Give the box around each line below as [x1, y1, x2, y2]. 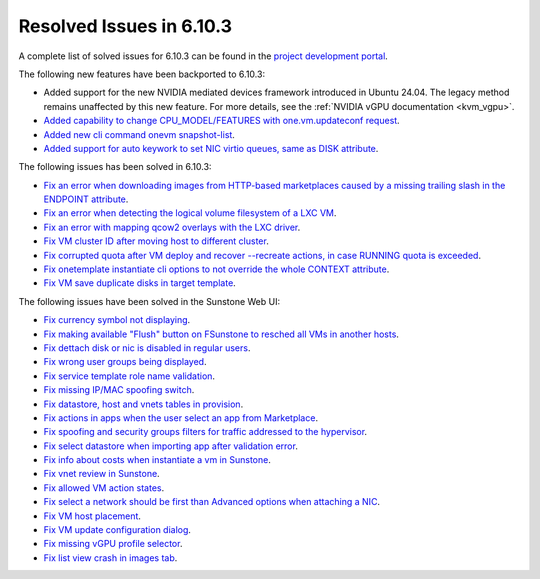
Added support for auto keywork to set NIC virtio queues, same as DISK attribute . [43, 142, 379, 154]
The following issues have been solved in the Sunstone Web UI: [18, 295, 280, 307]
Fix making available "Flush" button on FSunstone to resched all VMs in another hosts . [43, 328, 400, 340]
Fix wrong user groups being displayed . [43, 356, 207, 368]
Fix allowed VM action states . [43, 481, 165, 494]
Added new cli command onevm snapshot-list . [43, 128, 235, 140]
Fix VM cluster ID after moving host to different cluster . [43, 235, 269, 247]
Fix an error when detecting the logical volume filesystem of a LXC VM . [43, 207, 337, 219]
